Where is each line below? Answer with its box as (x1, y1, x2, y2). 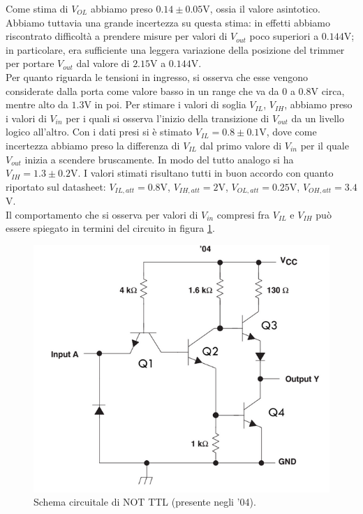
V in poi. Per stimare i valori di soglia (84, 97, 246, 112)
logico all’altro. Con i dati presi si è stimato (6, 124, 193, 139)
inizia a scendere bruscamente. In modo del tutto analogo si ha (24, 152, 294, 166)
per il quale (300, 138, 349, 152)
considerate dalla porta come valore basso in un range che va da (6, 83, 279, 98)
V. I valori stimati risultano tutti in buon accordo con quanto (71, 166, 334, 180)
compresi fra (216, 207, 270, 221)
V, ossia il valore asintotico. (202, 1, 320, 15)
